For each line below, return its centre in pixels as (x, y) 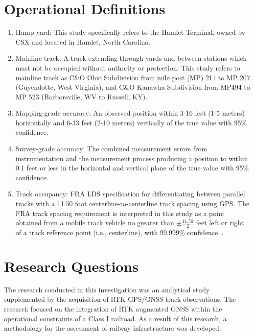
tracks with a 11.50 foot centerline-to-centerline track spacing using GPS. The (132, 204)
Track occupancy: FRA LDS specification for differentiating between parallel (130, 194)
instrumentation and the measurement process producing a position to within (132, 158)
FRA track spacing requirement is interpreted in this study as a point (120, 213)
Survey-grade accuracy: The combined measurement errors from (111, 149)
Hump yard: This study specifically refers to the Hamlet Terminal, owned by (130, 32)
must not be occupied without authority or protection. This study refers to (128, 67)
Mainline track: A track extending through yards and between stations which (131, 58)
